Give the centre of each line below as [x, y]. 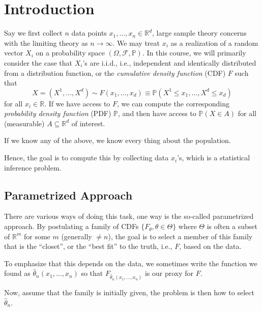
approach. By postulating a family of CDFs [71, 226]
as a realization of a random [214, 43]
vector [14, 53]
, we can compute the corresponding [173, 103]
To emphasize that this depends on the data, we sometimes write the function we [131, 263]
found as [17, 273]
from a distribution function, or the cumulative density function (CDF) [115, 73]
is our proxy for [169, 273]
